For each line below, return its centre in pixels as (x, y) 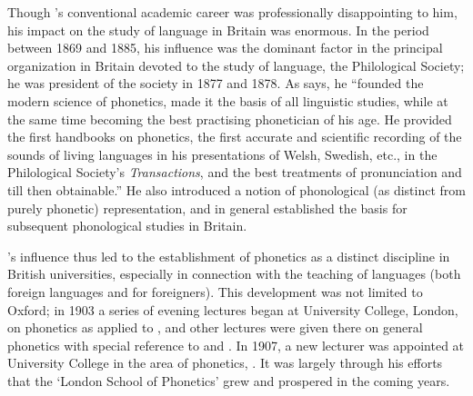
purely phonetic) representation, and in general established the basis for (207, 208)
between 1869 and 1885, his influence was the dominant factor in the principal (225, 48)
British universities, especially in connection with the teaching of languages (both (234, 274)
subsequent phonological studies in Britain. (127, 226)
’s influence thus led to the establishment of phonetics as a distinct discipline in (229, 256)
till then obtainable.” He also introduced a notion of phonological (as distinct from (236, 189)
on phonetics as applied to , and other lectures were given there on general (215, 327)
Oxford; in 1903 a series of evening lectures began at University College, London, (233, 309)
